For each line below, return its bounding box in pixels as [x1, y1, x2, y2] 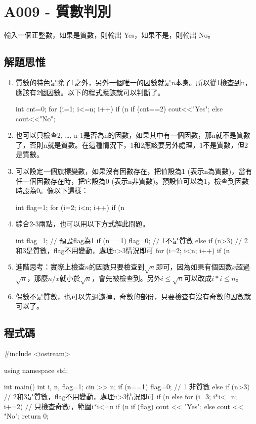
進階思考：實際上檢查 [15, 262, 85, 272]
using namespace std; [4, 365, 68, 375]
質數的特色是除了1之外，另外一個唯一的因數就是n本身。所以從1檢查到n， [15, 77, 252, 87]
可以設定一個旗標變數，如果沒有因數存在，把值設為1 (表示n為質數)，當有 [15, 166, 253, 176]
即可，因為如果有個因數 [156, 262, 232, 272]
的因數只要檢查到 [89, 262, 145, 272]
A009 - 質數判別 [4, 1, 111, 21]
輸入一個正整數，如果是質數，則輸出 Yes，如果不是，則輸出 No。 [4, 30, 214, 40]
